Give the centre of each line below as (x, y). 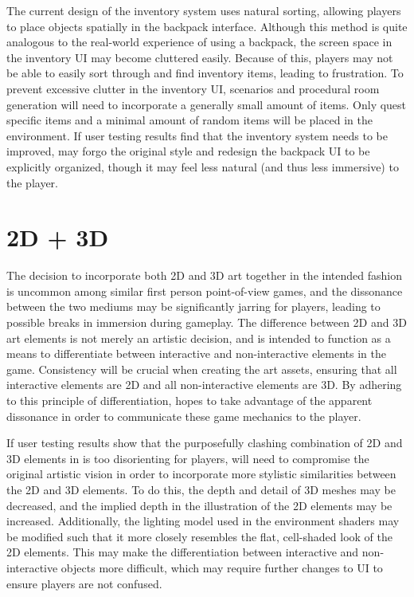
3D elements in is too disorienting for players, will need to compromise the (188, 458)
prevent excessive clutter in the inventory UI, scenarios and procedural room (193, 88)
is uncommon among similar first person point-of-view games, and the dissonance (205, 291)
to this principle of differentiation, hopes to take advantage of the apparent (189, 400)
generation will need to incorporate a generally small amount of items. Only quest (207, 104)
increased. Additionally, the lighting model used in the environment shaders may (203, 521)
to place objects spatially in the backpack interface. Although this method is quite (207, 26)
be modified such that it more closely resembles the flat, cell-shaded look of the (199, 536)
